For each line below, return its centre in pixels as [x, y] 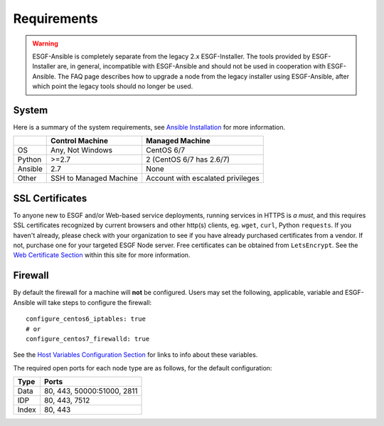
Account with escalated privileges [203, 178]
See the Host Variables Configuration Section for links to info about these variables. [135, 355]
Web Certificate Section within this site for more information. [102, 255]
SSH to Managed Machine [95, 178]
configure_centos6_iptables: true [86, 319]
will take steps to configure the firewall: [94, 302]
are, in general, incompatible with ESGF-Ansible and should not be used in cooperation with [192, 66]
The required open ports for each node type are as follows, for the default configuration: [143, 368]
